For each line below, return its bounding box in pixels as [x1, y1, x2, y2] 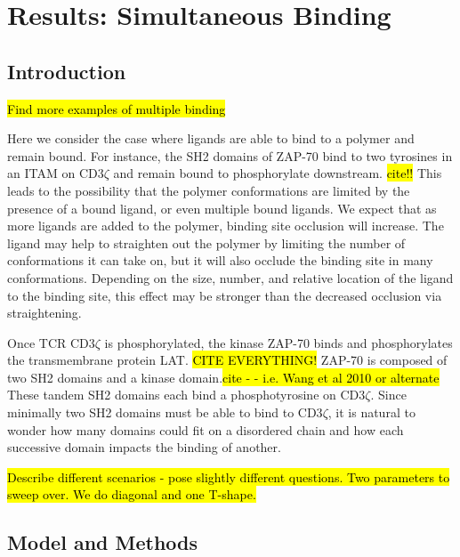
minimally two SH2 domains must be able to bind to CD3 [7, 403, 323, 422]
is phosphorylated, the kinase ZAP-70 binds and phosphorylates [104, 333, 453, 351]
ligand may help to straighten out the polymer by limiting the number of [7, 233, 406, 252]
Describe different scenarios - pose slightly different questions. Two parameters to [7, 467, 450, 486]
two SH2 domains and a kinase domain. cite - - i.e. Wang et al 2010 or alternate [7, 367, 440, 386]
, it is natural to [327, 403, 416, 422]
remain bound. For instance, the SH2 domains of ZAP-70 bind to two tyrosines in [7, 146, 453, 165]
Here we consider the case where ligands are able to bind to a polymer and [7, 129, 415, 148]
